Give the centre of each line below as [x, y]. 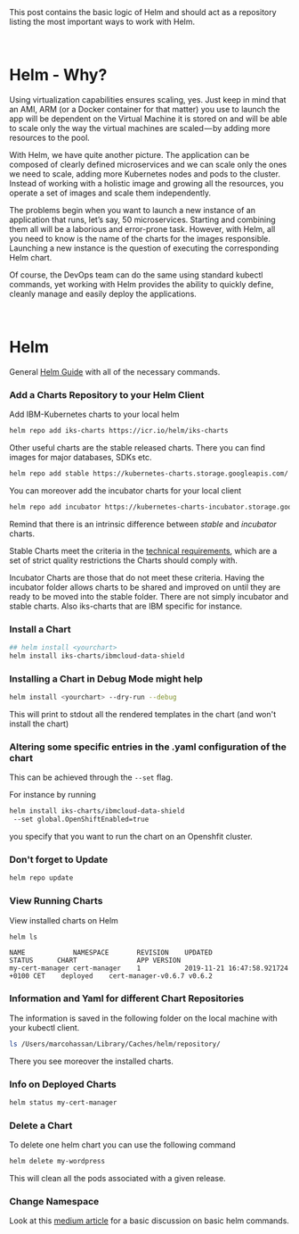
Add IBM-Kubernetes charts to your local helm [94, 414]
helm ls [24, 937]
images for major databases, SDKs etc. [81, 458]
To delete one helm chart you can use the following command [122, 1145]
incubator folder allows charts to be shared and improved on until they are [145, 587]
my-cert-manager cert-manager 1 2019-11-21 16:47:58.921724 [149, 969]
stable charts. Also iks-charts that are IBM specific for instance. [126, 606]
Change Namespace [54, 1201]
